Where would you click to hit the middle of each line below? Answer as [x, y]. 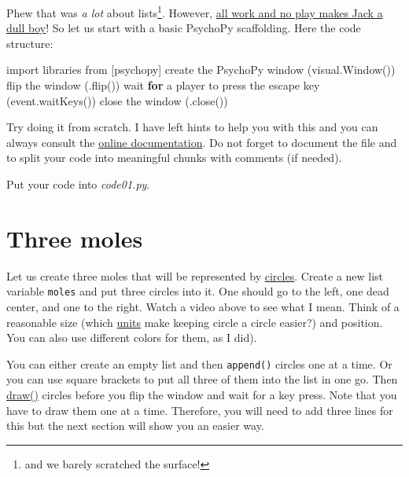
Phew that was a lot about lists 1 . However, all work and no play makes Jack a [195, 11]
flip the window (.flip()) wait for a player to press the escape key [163, 85]
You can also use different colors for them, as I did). [132, 338]
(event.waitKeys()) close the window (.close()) [117, 100]
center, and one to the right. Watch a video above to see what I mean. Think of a [203, 306]
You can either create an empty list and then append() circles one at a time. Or [199, 363]
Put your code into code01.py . [78, 184]
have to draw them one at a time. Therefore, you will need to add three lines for [200, 410]
